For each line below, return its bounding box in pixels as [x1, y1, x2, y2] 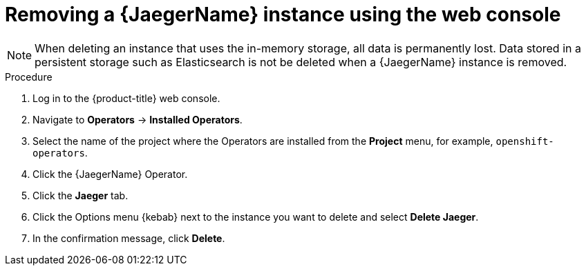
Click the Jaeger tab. [32, 189, 129, 201]
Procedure [5, 70, 53, 83]
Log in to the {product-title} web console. [32, 92, 220, 104]
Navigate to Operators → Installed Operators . [32, 113, 243, 126]
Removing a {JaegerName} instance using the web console [5, 3, 561, 26]
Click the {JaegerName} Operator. [32, 168, 188, 180]
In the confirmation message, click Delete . [32, 232, 225, 244]
